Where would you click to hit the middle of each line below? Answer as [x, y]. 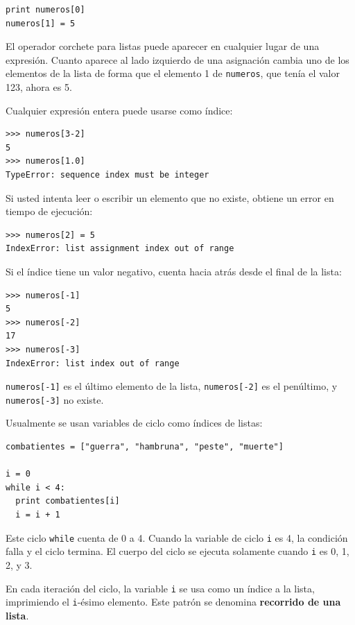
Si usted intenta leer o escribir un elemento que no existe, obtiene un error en [170, 197]
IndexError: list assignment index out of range [120, 249]
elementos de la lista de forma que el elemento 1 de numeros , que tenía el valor [173, 73]
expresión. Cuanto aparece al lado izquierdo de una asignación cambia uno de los [177, 59]
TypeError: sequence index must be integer [107, 175]
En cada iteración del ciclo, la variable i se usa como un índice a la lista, [160, 588]
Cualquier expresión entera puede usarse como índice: [119, 110]
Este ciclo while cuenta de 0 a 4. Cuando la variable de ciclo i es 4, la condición [177, 537]
